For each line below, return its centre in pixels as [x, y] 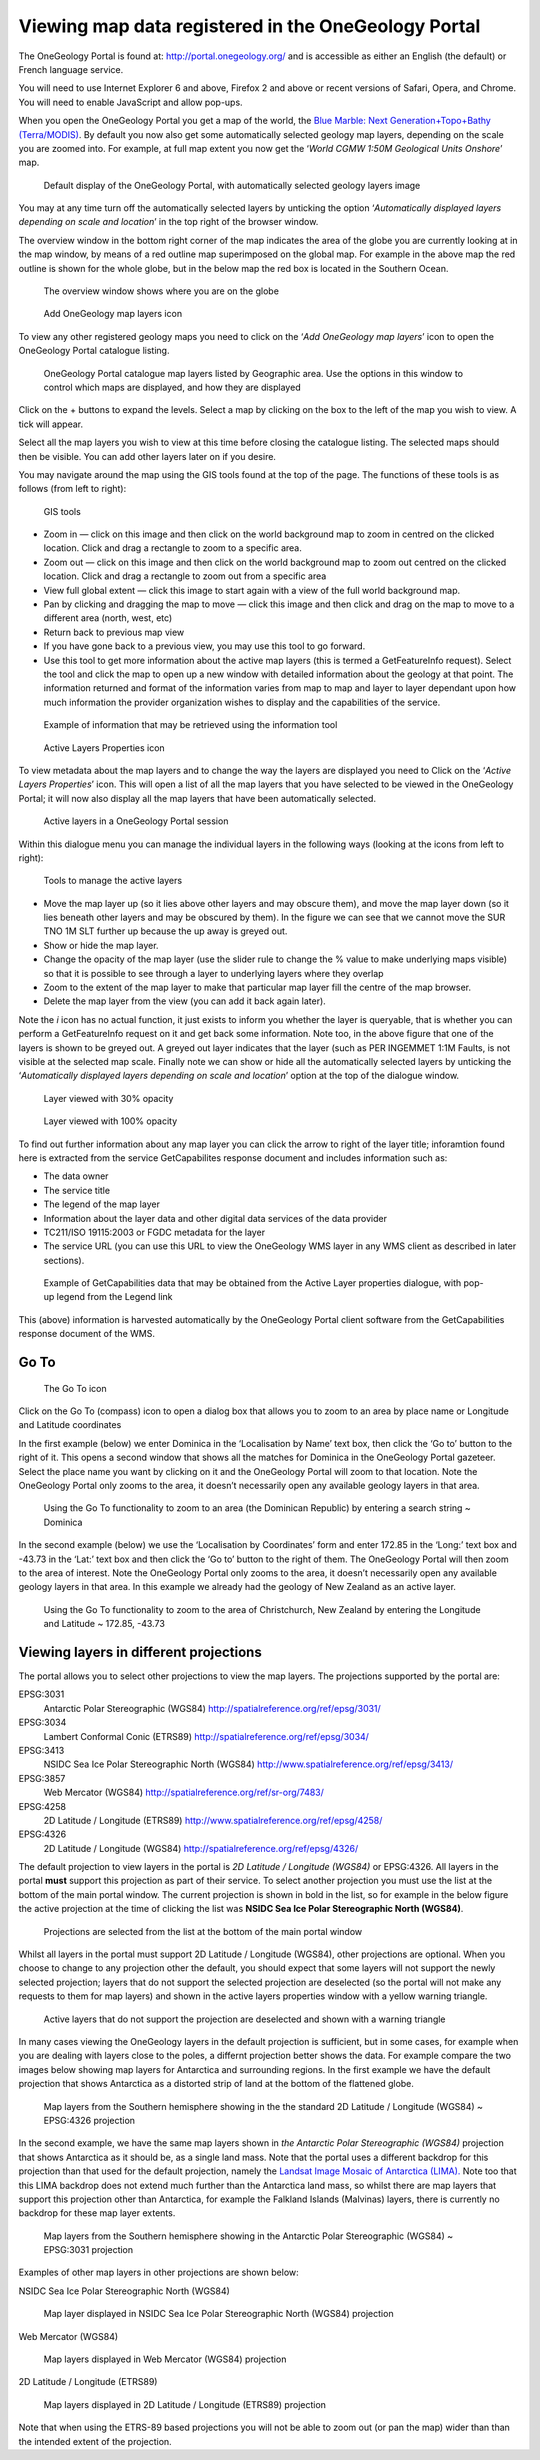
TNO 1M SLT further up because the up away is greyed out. [165, 931]
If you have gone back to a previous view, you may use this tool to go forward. [204, 646]
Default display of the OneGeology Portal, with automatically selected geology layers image [232, 185]
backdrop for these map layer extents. [97, 2213]
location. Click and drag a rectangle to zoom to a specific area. [172, 548]
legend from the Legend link [114, 1297]
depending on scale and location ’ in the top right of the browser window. [168, 222]
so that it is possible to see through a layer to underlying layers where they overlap [213, 973]
